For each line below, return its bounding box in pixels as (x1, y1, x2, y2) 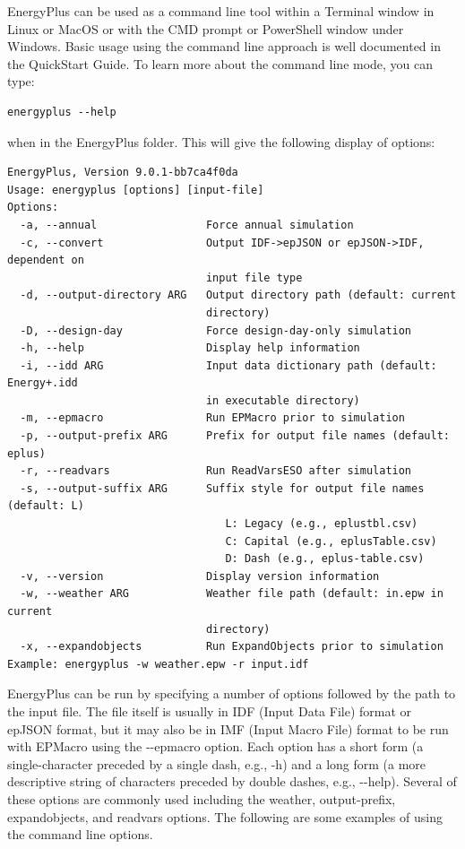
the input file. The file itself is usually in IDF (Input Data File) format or (7, 701, 412, 720)
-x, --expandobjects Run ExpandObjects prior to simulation (20, 640, 443, 654)
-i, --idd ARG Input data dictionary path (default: (20, 359, 437, 372)
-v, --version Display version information (20, 569, 380, 583)
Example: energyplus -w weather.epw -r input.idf (7, 657, 309, 671)
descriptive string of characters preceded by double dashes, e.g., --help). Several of (7, 772, 457, 791)
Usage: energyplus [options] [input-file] (7, 183, 264, 196)
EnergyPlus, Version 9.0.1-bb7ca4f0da (7, 166, 238, 179)
